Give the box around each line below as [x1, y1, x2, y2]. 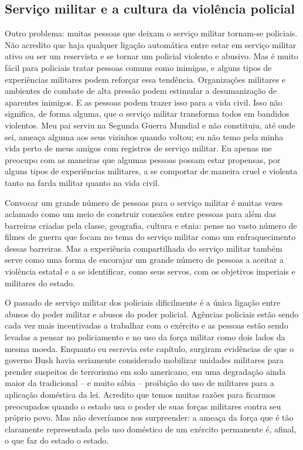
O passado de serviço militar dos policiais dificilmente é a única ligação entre [5, 296, 281, 309]
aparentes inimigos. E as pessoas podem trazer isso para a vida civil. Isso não [5, 96, 282, 108]
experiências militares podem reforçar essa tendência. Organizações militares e [5, 73, 286, 85]
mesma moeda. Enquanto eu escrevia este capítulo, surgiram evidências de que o [5, 342, 294, 354]
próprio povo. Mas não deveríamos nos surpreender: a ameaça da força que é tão [5, 411, 294, 424]
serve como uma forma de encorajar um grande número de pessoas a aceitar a [5, 253, 284, 266]
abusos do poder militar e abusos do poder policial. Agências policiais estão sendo [5, 307, 299, 320]
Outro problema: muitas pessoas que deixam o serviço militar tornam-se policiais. [5, 27, 298, 39]
